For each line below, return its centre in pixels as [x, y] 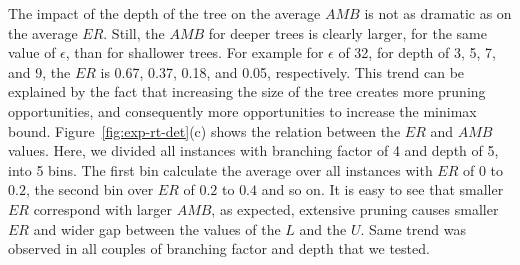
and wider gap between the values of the [157, 228]
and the [323, 228]
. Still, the [134, 32]
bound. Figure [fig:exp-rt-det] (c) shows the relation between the [204, 130]
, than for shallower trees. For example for [194, 52]
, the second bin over [89, 189]
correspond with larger [102, 208]
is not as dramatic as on [438, 13]
